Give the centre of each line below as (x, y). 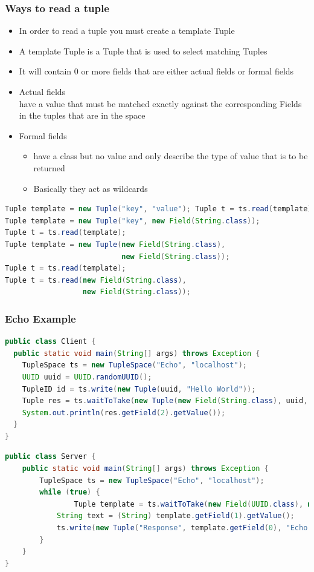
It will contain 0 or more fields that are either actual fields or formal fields (156, 71)
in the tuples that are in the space (82, 115)
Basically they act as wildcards (91, 188)
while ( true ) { (70, 492)
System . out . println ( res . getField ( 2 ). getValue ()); (124, 413)
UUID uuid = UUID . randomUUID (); (87, 377)
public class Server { (50, 457)
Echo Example (40, 318)
